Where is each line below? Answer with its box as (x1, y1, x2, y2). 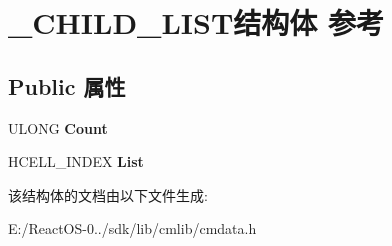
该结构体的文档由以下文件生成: (8, 184, 208, 205)
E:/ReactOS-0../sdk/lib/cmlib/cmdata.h (8, 218, 257, 239)
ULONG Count (8, 117, 108, 138)
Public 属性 (8, 70, 126, 101)
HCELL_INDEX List (8, 151, 144, 172)
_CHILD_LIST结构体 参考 (8, 2, 385, 43)
